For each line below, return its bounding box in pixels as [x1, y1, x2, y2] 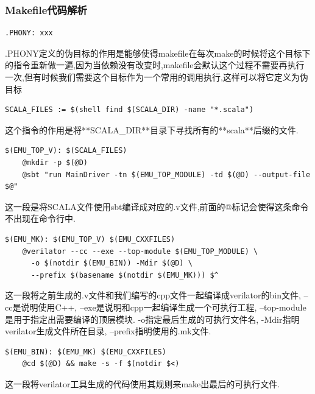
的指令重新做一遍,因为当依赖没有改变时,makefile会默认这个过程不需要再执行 [5, 58, 305, 71]
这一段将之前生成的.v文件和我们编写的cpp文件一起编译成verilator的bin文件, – [5, 289, 308, 301]
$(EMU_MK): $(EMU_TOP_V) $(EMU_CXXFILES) [5, 234, 175, 244]
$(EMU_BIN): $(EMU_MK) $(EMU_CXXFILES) [5, 347, 166, 356]
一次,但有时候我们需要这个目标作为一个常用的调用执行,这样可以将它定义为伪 [5, 71, 308, 83]
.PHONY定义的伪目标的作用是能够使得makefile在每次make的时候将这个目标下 [5, 46, 311, 59]
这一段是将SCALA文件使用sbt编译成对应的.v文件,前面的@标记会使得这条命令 [5, 200, 309, 213]
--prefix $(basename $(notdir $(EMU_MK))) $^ [30, 270, 219, 280]
